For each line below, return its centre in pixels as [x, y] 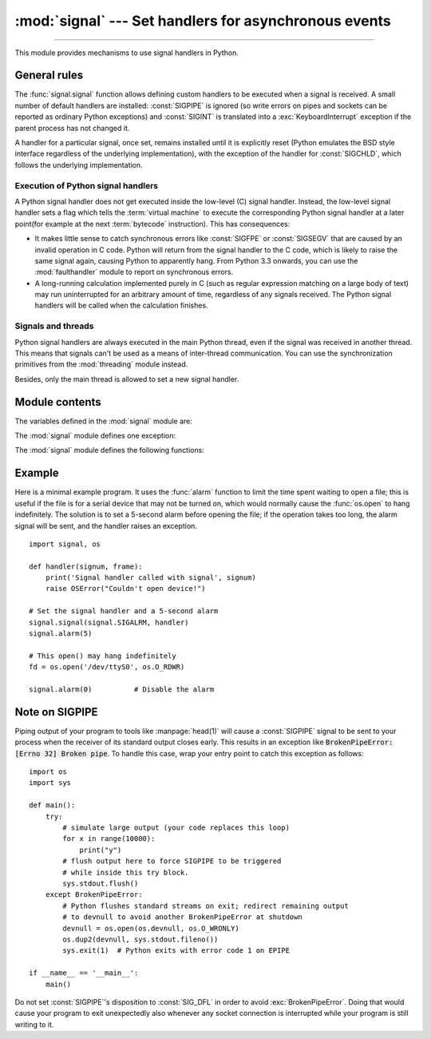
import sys [50, 783]
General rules [49, 75]
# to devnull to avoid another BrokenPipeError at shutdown [182, 917]
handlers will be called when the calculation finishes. [121, 305]
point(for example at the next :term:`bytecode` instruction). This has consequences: [152, 224]
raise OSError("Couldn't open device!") [126, 589]
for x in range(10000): [109, 839]
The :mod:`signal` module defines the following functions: [110, 450]
